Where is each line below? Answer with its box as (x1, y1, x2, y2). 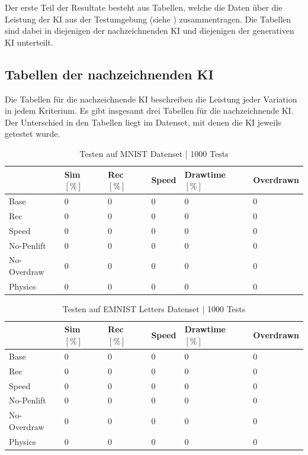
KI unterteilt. (5, 36, 53, 48)
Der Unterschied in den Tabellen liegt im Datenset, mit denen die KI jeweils (5, 116, 281, 128)
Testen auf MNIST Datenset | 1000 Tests (79, 147, 229, 159)
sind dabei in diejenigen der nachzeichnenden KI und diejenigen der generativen (5, 24, 294, 37)
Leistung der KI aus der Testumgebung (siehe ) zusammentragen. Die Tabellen (5, 12, 291, 25)
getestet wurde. (5, 127, 60, 140)
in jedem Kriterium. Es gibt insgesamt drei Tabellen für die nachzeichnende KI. (5, 104, 294, 117)
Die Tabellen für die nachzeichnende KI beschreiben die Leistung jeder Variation (5, 92, 297, 105)
